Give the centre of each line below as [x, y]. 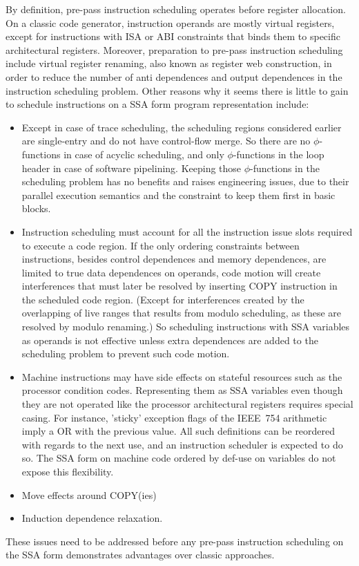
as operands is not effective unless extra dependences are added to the [170, 340]
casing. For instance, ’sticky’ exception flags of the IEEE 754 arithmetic [174, 417]
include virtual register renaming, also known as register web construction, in [169, 63]
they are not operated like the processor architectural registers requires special [187, 404]
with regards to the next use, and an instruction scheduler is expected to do [182, 444]
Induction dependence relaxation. [92, 518]
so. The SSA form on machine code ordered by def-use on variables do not [179, 458]
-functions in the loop [279, 154]
